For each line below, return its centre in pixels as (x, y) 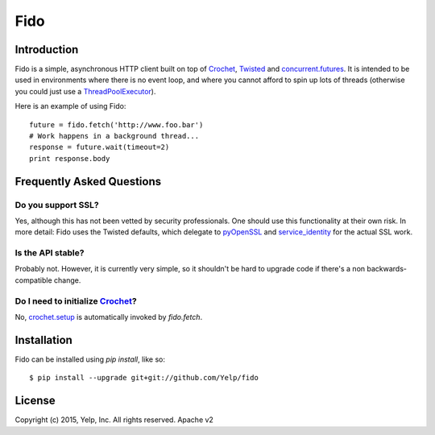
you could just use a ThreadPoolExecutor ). (85, 91)
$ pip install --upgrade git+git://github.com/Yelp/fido (144, 378)
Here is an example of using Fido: (70, 106)
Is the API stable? (50, 253)
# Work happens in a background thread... (114, 136)
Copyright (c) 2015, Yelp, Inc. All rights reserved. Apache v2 (114, 420)
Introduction (47, 50)
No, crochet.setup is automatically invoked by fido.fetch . (109, 317)
